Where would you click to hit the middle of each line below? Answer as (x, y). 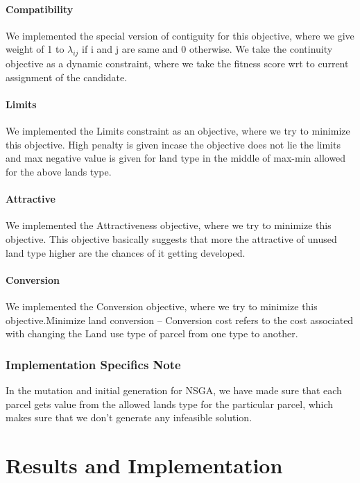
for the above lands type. (59, 171)
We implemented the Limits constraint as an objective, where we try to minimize (178, 131)
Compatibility (40, 9)
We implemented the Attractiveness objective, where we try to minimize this (169, 225)
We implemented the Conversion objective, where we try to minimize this (162, 306)
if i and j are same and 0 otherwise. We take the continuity (207, 49)
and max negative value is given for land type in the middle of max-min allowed (176, 158)
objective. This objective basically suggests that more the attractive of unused (171, 238)
